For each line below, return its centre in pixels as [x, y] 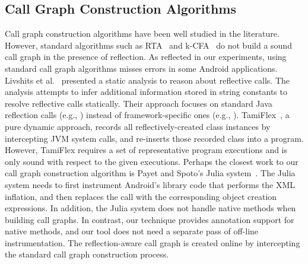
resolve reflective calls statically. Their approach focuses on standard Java [139, 103]
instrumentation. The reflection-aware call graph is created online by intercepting [153, 242]
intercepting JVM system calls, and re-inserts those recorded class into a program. [154, 138]
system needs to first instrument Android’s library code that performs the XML [150, 184]
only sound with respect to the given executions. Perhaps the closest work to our [152, 161]
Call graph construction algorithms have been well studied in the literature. [142, 34]
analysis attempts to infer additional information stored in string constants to [146, 92]
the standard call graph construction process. [87, 254]
